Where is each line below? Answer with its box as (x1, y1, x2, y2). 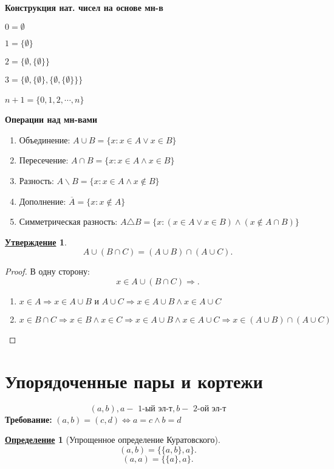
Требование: (5, 413, 52, 425)
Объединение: (19, 133, 70, 146)
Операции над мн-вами (5, 113, 98, 126)
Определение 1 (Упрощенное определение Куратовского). (5, 433, 220, 446)
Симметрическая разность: (19, 215, 118, 228)
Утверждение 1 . (5, 235, 67, 248)
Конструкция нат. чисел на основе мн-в (5, 1, 163, 13)
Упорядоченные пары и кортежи (5, 368, 263, 393)
